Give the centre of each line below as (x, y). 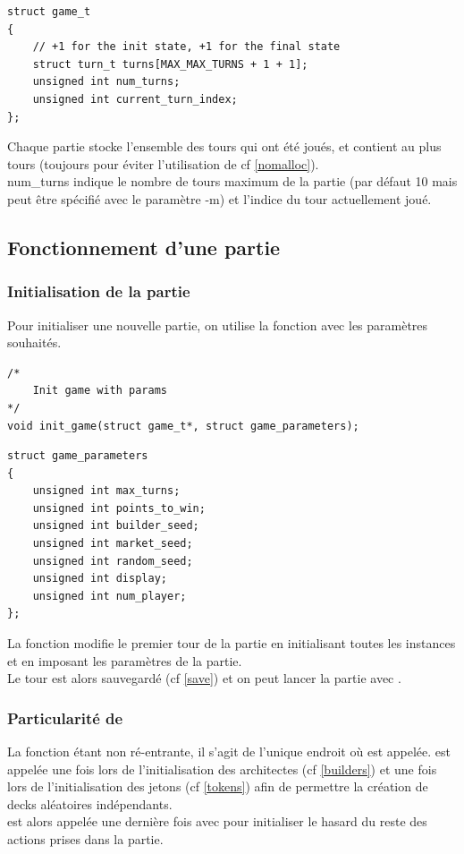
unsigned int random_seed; (113, 561)
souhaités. (34, 342)
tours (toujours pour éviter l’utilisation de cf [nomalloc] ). (163, 163)
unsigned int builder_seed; (116, 526)
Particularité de (65, 717)
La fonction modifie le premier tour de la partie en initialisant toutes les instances (232, 643)
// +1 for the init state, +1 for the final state (186, 47)
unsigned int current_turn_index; (135, 99)
